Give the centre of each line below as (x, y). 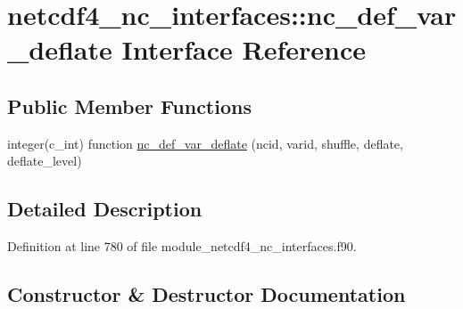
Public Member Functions (129, 106)
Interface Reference (244, 49)
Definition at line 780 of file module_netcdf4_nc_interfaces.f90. (182, 246)
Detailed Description (105, 209)
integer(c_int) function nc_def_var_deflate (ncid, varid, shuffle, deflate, (205, 143)
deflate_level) (45, 161)
